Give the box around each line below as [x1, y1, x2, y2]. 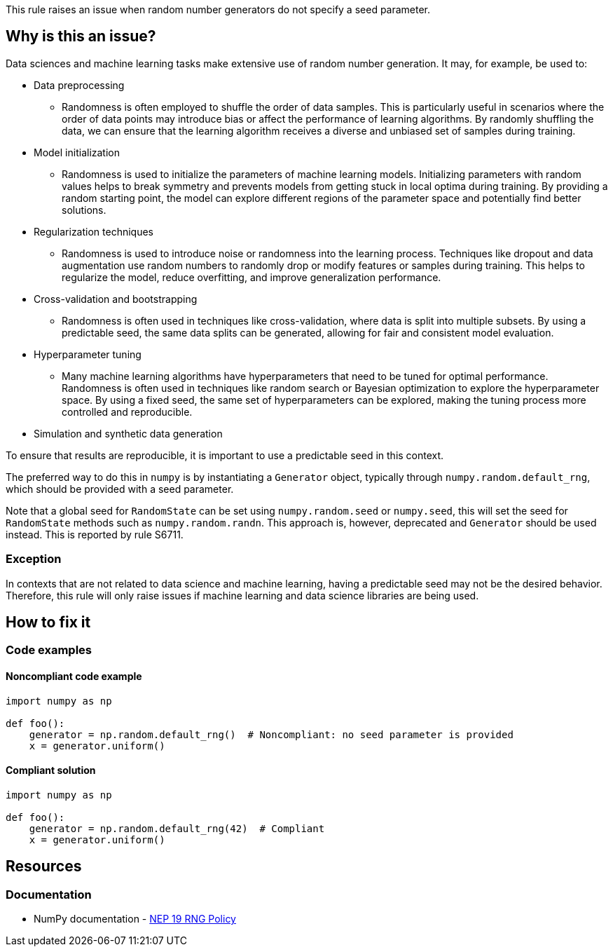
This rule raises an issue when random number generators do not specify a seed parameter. [6, 4, 431, 15]
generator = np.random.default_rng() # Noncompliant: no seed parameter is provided [29, 728, 514, 740]
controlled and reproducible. [62, 405, 193, 418]
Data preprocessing [34, 79, 125, 91]
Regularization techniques [34, 225, 153, 238]
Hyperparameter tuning [34, 348, 142, 360]
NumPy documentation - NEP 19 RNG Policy [34, 913, 236, 925]
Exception [6, 552, 62, 566]
